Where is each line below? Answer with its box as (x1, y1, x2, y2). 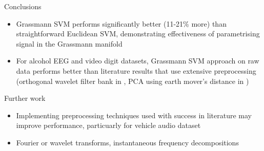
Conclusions (4, 1, 42, 11)
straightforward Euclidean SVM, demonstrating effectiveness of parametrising (16, 28, 260, 39)
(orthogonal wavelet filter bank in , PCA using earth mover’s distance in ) (16, 75, 249, 86)
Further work (4, 93, 46, 103)
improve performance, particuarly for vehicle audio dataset (16, 120, 201, 131)
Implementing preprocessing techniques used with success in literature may (16, 110, 252, 120)
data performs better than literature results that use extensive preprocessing (16, 65, 256, 76)
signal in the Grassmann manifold (16, 38, 123, 49)
